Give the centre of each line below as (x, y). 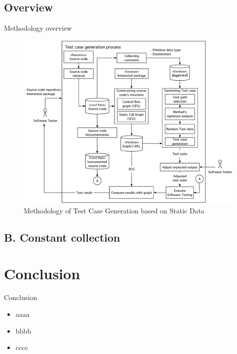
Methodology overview (38, 28)
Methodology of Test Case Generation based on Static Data (114, 210)
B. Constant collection (62, 237)
